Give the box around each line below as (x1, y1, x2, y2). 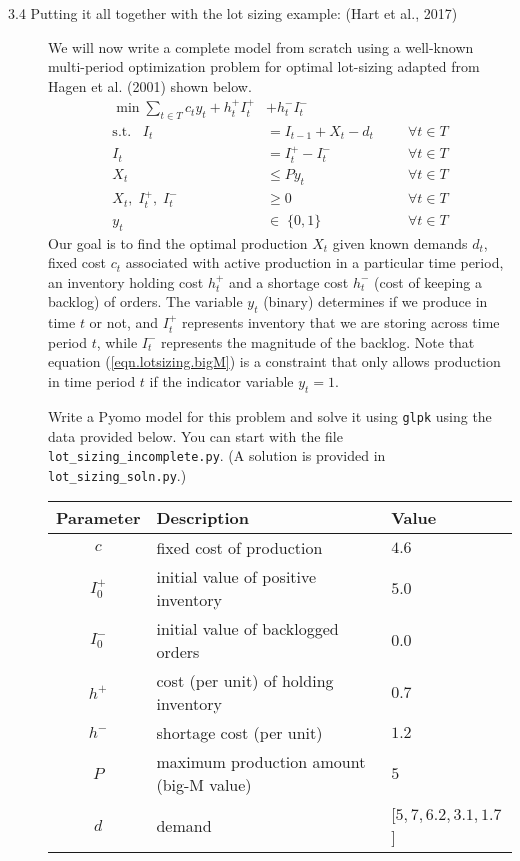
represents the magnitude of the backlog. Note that (161, 331, 475, 352)
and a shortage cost (229, 271, 349, 292)
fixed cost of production (156, 536, 323, 560)
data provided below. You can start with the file (48, 425, 343, 446)
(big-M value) (156, 773, 252, 797)
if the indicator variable (149, 371, 294, 392)
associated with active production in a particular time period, (125, 252, 504, 273)
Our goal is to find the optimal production (48, 232, 308, 253)
